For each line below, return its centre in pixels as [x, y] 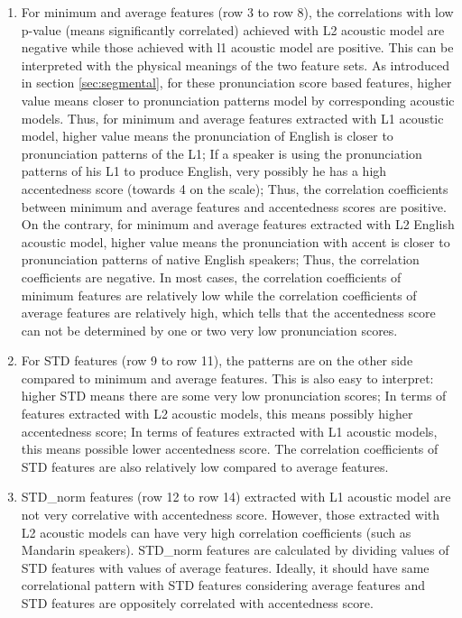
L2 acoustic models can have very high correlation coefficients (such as [216, 532]
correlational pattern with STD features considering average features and [223, 585]
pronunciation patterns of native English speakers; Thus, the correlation [220, 259]
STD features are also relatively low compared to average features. [205, 466]
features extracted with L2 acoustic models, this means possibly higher [217, 414]
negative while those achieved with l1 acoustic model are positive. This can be [237, 47]
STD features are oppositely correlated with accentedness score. [197, 603]
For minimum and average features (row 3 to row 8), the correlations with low [237, 12]
